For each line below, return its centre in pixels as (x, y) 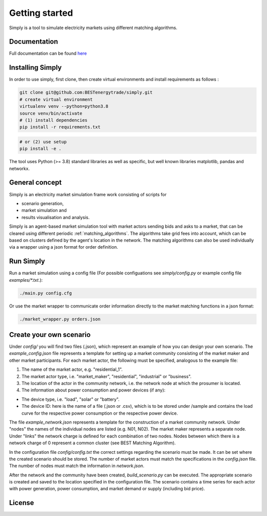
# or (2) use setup (43, 142)
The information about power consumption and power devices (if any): (93, 390)
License (22, 503)
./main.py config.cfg (46, 293)
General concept (35, 183)
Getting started (41, 13)
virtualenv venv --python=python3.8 (64, 107)
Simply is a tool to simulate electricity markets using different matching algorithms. (93, 28)
